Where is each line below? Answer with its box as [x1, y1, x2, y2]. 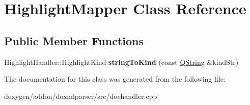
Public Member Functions [4, 32, 144, 48]
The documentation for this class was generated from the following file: [4, 74, 226, 84]
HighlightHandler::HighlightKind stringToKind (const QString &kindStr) [4, 56, 239, 67]
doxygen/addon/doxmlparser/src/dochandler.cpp [4, 90, 157, 101]
